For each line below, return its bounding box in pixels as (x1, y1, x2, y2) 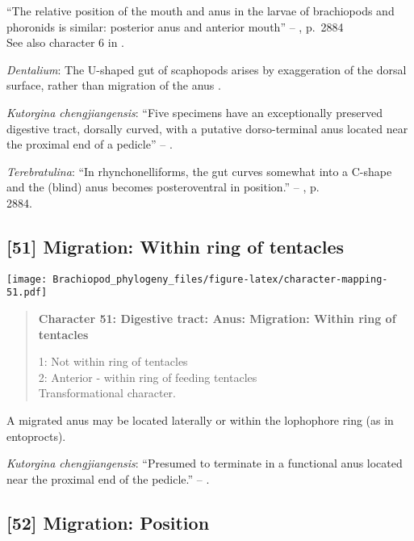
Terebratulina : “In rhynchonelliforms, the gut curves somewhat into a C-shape (6, 162, 392, 179)
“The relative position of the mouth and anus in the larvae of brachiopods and (6, 2, 395, 19)
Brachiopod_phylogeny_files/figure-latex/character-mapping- (52, 273, 388, 285)
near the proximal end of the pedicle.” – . (6, 470, 210, 487)
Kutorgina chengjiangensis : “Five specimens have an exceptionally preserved (6, 103, 383, 120)
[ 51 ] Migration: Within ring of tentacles (6, 233, 344, 258)
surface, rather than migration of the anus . (6, 77, 221, 94)
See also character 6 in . (6, 34, 124, 51)
